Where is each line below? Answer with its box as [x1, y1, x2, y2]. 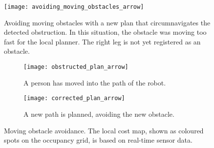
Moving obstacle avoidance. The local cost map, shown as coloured [4, 125, 204, 135]
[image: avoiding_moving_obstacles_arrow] [4, 3, 144, 10]
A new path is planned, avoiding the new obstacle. [23, 108, 174, 119]
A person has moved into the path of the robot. [23, 77, 166, 87]
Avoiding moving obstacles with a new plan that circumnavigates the [4, 17, 211, 27]
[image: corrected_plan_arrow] [23, 95, 125, 102]
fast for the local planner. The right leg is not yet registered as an [4, 36, 201, 46]
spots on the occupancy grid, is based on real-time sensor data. [4, 135, 193, 145]
